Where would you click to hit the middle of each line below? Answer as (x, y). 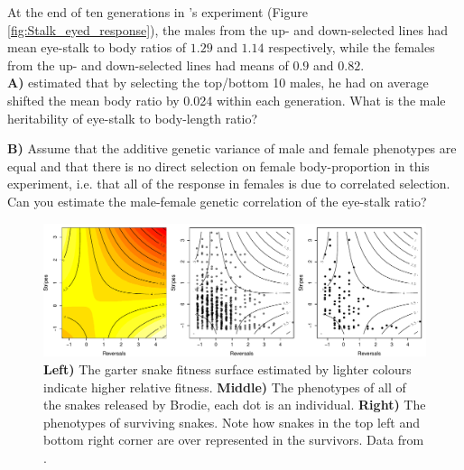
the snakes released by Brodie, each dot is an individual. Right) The (235, 405)
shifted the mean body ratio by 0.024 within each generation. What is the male (227, 100)
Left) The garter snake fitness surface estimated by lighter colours (227, 369)
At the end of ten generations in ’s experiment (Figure (158, 12)
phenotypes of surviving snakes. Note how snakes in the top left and (232, 422)
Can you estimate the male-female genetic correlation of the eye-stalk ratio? (217, 201)
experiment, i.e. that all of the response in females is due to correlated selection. (229, 184)
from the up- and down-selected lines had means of (148, 65)
